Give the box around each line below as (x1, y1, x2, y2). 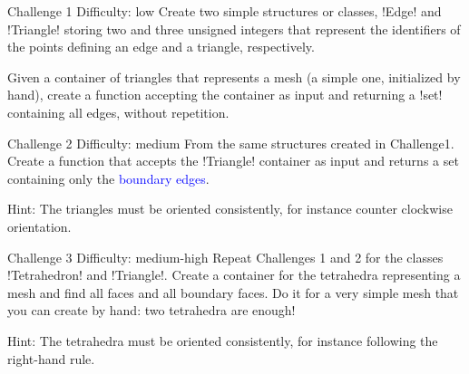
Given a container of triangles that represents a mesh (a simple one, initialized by (7, 67, 461, 86)
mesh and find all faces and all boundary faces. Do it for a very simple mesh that (7, 283, 459, 302)
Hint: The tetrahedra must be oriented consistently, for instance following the (7, 331, 438, 350)
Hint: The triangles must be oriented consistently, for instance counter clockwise (7, 199, 453, 218)
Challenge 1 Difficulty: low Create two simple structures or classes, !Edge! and (7, 2, 442, 20)
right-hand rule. (7, 349, 95, 368)
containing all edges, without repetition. (7, 102, 230, 121)
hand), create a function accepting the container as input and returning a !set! (7, 85, 443, 104)
